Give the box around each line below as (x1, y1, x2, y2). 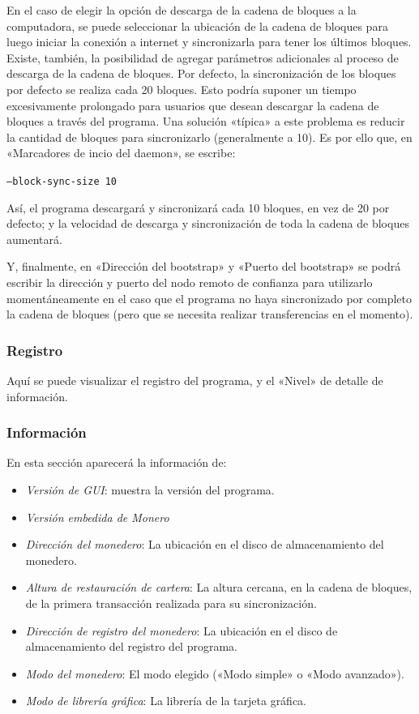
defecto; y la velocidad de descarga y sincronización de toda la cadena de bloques (6, 215, 409, 232)
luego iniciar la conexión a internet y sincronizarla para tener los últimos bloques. (6, 33, 412, 50)
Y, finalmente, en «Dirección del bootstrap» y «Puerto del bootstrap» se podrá (6, 258, 401, 275)
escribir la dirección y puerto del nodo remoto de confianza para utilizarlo (6, 273, 373, 290)
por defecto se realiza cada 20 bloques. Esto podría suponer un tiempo (6, 80, 357, 97)
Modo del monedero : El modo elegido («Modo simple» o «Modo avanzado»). (25, 665, 404, 682)
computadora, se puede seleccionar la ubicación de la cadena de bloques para (6, 17, 388, 34)
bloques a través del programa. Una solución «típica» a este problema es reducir (6, 113, 405, 130)
